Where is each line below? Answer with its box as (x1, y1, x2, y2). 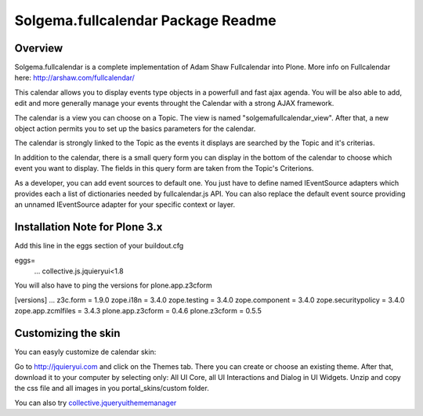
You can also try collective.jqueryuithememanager (14, 398, 177, 407)
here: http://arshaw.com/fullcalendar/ (14, 73, 135, 82)
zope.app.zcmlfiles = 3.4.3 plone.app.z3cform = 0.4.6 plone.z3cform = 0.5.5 (14, 306, 262, 316)
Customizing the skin (14, 327, 121, 340)
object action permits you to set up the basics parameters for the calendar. (14, 124, 256, 133)
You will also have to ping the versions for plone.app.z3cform (14, 280, 213, 290)
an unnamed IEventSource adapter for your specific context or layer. (14, 200, 236, 209)
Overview (14, 42, 63, 55)
